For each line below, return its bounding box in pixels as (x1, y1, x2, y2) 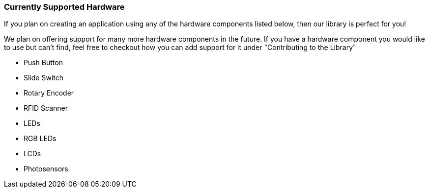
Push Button (24, 58, 63, 67)
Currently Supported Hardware (4, 2, 125, 12)
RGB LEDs (24, 134, 57, 143)
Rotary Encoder (24, 89, 74, 97)
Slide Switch (24, 73, 63, 82)
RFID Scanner (24, 104, 68, 113)
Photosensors (24, 165, 68, 173)
